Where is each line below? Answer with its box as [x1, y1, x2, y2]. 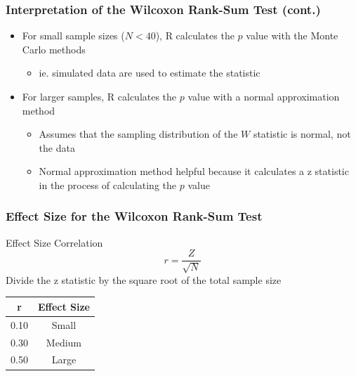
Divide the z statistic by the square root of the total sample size [6, 272, 282, 287]
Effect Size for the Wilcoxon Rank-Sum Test [6, 207, 263, 225]
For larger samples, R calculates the [22, 89, 177, 103]
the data [39, 140, 75, 155]
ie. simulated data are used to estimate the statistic [39, 65, 261, 80]
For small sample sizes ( [22, 28, 125, 43]
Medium [46, 335, 82, 349]
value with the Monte [246, 28, 338, 43]
